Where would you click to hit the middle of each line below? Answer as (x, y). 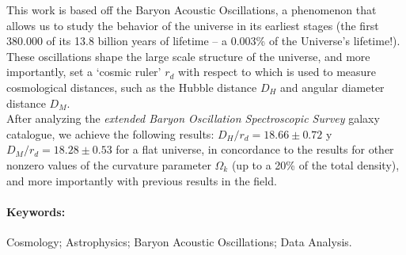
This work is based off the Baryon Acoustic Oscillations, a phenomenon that (192, 10)
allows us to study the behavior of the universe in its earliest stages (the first (193, 25)
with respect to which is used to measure (277, 72)
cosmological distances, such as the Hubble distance (132, 87)
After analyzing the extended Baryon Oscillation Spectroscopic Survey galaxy (193, 118)
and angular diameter (332, 87)
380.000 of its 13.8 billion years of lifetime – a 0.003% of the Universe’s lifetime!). (203, 41)
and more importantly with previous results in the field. (142, 180)
